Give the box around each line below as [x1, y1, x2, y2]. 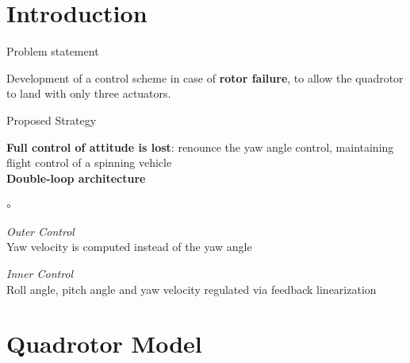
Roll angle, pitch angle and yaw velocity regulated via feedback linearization [6, 280, 377, 297]
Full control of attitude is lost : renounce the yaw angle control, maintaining [6, 138, 394, 155]
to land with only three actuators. [6, 85, 171, 102]
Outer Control [6, 222, 75, 239]
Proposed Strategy [6, 111, 97, 128]
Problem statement [6, 43, 99, 60]
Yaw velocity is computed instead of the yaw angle [6, 238, 252, 255]
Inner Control [6, 265, 74, 282]
